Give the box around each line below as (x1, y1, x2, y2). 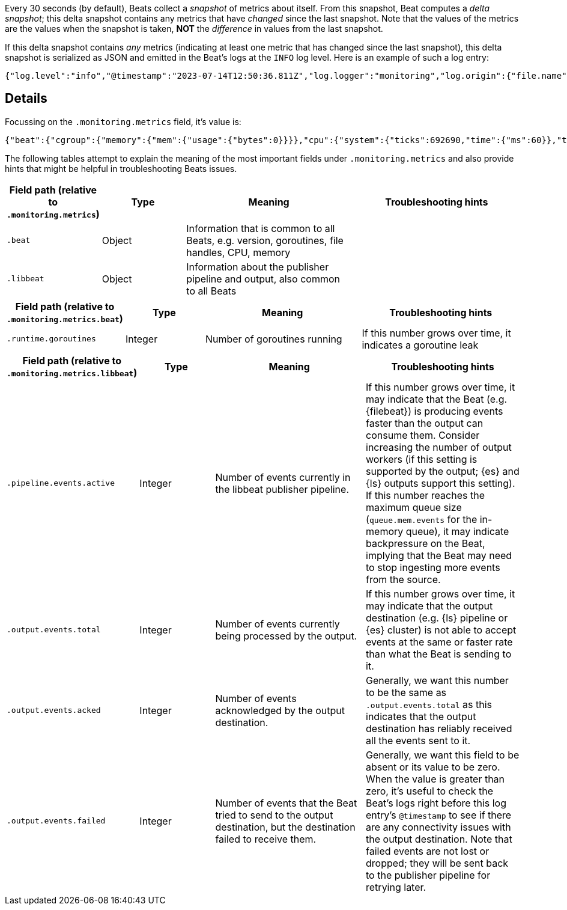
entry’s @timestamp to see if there (366, 808, 512, 821)
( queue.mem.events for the (366, 513, 478, 525)
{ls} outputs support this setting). (366, 477, 515, 489)
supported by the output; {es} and (366, 465, 520, 477)
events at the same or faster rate (366, 635, 513, 648)
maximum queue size (366, 501, 462, 513)
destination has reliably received (366, 722, 512, 734)
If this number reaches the (366, 489, 485, 501)
